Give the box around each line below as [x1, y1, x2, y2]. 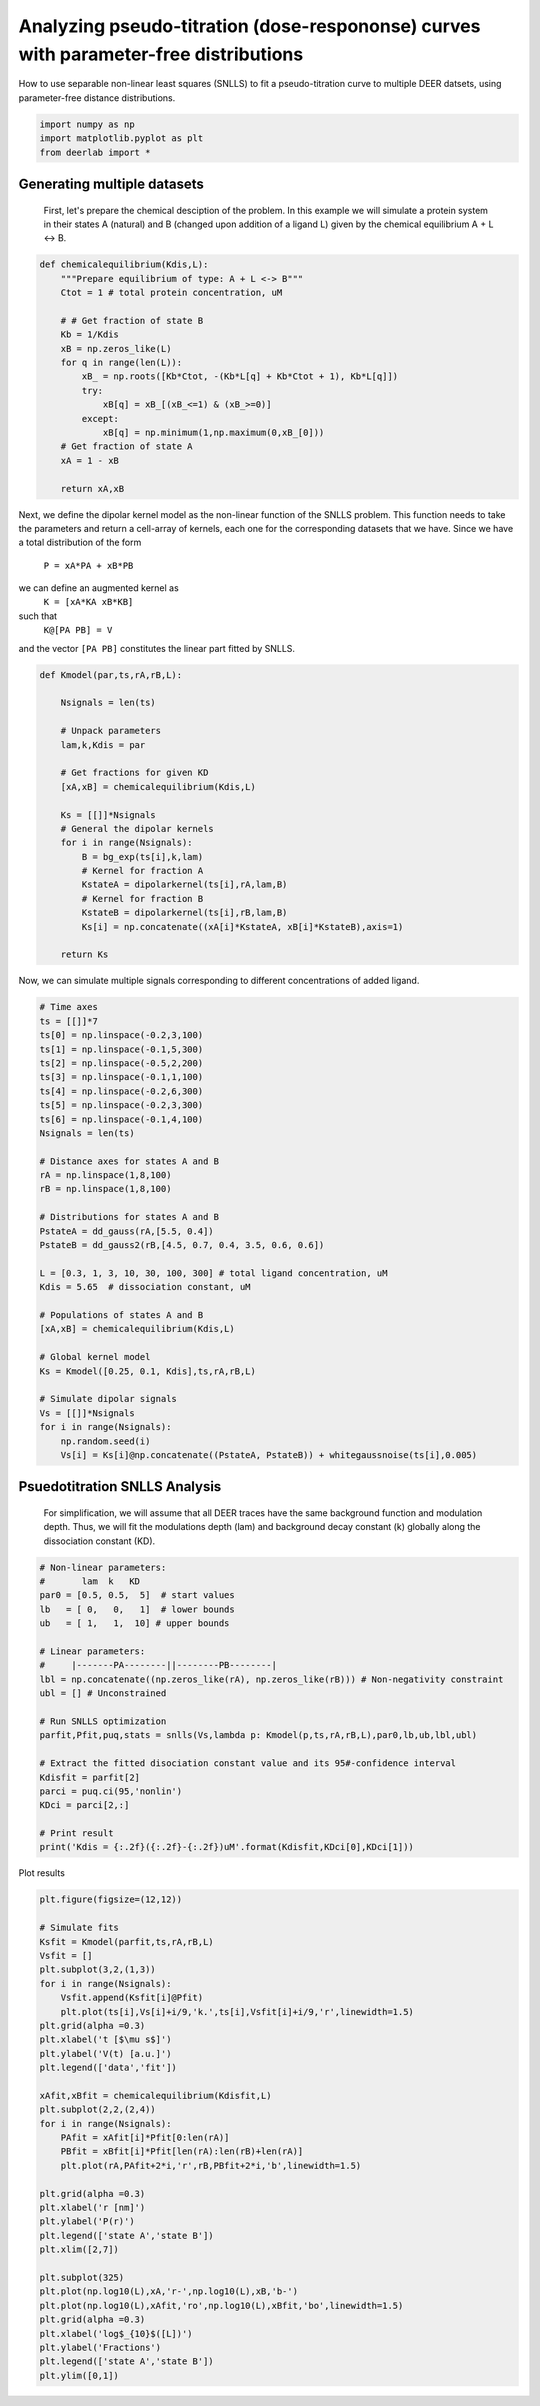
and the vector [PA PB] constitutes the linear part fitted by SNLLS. [18, 642, 295, 654]
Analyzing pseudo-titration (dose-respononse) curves [18, 15, 481, 37]
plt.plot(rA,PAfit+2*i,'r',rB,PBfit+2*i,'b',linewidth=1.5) [60, 2160, 362, 2171]
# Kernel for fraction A [81, 865, 204, 877]
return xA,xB [60, 483, 125, 494]
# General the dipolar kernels [60, 823, 214, 834]
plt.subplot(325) [39, 2271, 125, 2283]
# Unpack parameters [60, 725, 162, 737]
